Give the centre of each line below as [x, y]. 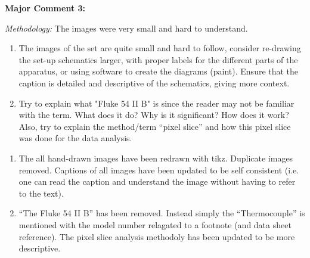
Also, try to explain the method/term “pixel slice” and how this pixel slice [155, 126]
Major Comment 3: [45, 8]
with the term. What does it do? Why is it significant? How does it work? [154, 115]
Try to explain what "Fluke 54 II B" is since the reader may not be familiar [156, 103]
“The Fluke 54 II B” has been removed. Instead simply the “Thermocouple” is [162, 213]
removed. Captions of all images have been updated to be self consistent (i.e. [159, 170]
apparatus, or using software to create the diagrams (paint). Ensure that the [159, 71]
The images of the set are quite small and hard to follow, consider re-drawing [160, 48]
